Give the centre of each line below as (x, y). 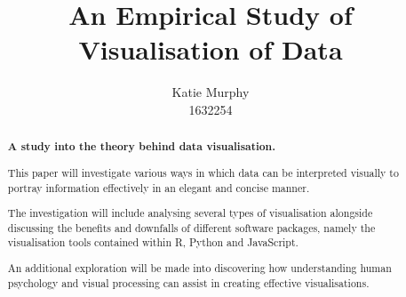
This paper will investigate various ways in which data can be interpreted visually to (203, 172)
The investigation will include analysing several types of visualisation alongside (190, 213)
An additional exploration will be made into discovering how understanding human (199, 267)
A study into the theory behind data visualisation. (142, 147)
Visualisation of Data (211, 49)
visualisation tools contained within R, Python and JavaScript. (153, 242)
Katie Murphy (211, 92)
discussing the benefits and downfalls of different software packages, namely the (191, 227)
